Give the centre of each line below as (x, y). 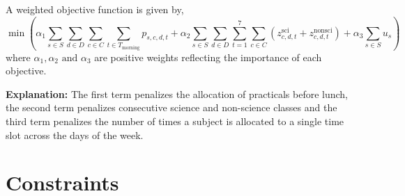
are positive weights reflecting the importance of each (208, 57)
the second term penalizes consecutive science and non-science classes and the (171, 107)
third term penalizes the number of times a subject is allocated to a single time (175, 121)
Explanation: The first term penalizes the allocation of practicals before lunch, (177, 93)
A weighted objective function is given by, (95, 9)
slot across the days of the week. (75, 134)
